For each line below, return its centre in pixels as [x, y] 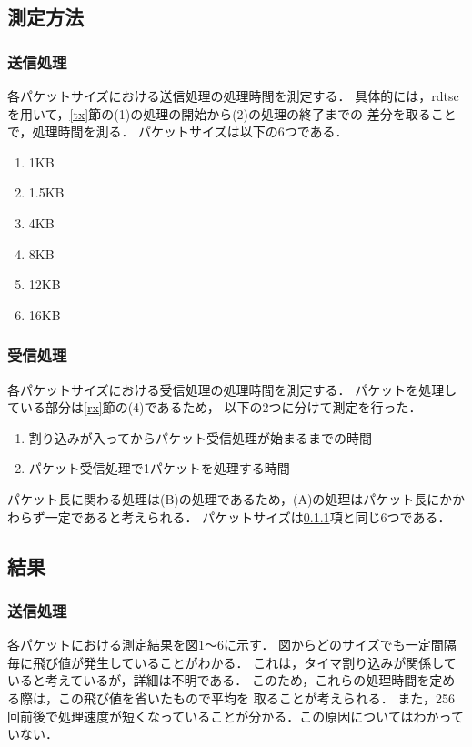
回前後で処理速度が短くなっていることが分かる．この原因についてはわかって [236, 716]
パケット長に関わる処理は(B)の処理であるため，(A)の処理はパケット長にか [230, 498]
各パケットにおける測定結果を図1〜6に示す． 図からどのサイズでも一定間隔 [232, 645]
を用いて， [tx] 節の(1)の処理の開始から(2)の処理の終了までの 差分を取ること [232, 113]
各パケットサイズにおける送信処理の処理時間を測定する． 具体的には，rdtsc [233, 96]
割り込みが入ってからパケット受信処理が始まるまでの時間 [201, 437]
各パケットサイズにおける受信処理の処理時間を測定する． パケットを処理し [232, 389]
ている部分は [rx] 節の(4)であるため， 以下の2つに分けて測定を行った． [215, 407]
